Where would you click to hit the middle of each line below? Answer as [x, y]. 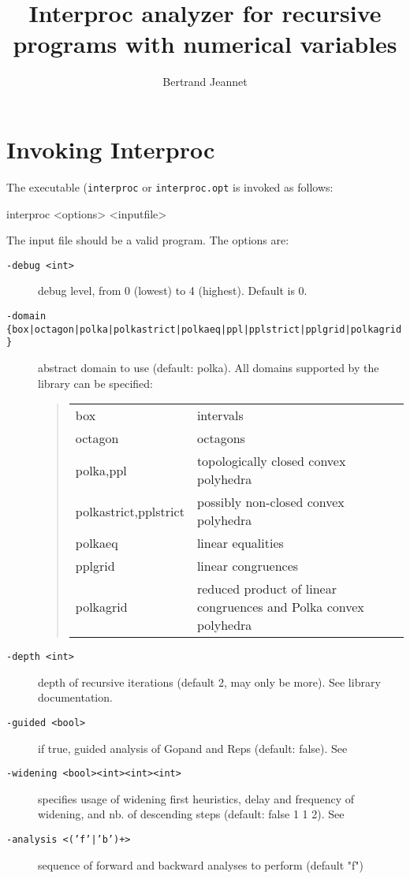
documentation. [75, 697]
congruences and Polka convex [280, 607]
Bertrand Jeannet [205, 82]
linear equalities [240, 543]
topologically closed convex [271, 461]
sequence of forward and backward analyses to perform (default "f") [201, 864]
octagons [221, 438]
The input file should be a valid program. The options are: [148, 240]
